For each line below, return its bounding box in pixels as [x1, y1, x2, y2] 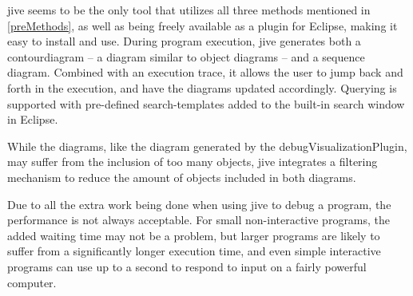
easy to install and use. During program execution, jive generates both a [7, 33, 361, 49]
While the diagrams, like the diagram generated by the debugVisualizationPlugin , [7, 137, 407, 154]
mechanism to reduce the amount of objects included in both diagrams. [7, 168, 356, 185]
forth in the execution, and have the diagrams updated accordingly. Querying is [7, 79, 397, 96]
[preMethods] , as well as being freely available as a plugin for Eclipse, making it [7, 17, 398, 34]
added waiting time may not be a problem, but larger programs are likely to [7, 227, 380, 243]
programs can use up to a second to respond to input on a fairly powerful [7, 258, 367, 274]
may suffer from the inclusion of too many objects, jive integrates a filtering [7, 153, 378, 170]
